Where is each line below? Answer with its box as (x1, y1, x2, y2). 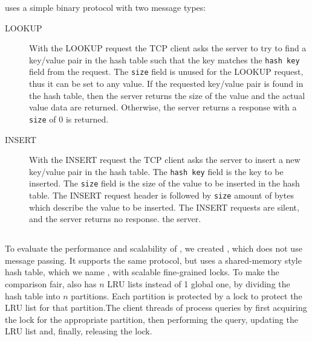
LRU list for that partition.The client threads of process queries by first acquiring (5, 301, 307, 314)
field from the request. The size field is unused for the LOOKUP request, (29, 65, 304, 78)
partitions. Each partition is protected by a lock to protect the (71, 289, 302, 302)
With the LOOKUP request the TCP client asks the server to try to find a (29, 42, 307, 54)
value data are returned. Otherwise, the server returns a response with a (29, 101, 297, 113)
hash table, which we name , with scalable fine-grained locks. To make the (5, 266, 279, 278)
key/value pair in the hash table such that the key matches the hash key (29, 53, 300, 66)
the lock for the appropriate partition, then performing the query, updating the (5, 313, 298, 325)
